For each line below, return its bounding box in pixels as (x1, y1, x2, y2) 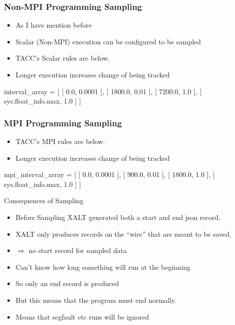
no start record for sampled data (29, 245, 127, 255)
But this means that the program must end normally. (15, 294, 177, 305)
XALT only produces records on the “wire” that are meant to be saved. (15, 228, 232, 239)
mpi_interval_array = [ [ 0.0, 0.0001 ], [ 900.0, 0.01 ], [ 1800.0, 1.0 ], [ (4, 169, 215, 180)
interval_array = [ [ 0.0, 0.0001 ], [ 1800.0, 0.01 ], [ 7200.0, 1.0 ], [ (4, 86, 202, 96)
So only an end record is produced (15, 278, 119, 289)
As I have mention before (15, 20, 92, 30)
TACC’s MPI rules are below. (15, 136, 105, 146)
